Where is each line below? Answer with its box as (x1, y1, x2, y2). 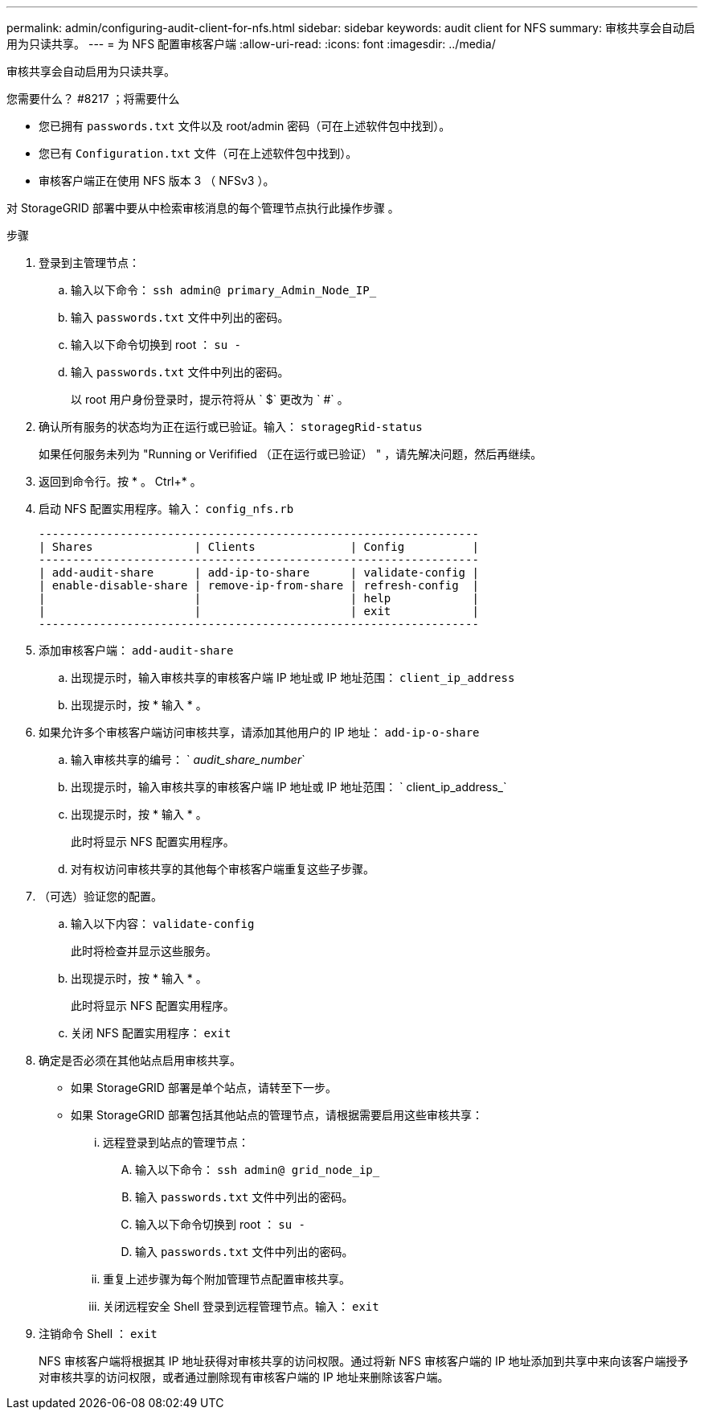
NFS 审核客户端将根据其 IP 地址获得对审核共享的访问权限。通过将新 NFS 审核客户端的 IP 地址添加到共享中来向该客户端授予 (39, 1354, 689, 1368)
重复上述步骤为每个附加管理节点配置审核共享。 (103, 1272, 350, 1286)
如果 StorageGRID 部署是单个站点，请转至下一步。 (71, 1081, 337, 1094)
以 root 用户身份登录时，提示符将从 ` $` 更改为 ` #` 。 (71, 392, 349, 406)
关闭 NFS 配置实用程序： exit (71, 1026, 231, 1040)
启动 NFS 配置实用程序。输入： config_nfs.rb (39, 502, 294, 515)
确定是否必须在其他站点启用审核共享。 (39, 1053, 241, 1067)
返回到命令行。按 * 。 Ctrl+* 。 (39, 474, 202, 488)
